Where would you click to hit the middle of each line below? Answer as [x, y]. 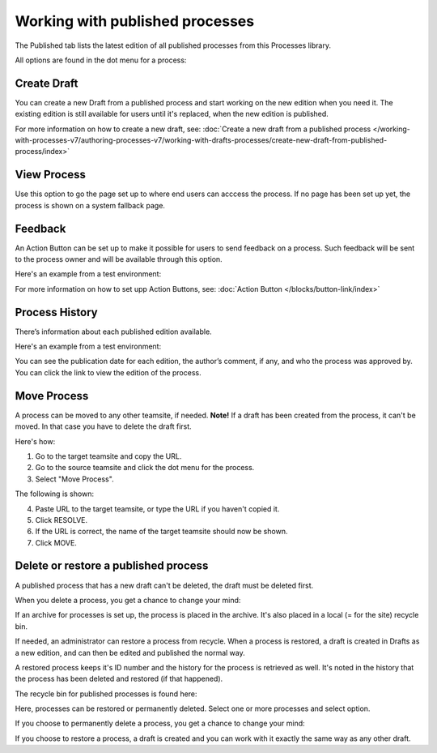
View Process [51, 175]
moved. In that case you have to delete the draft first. [103, 426]
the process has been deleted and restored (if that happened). [119, 679]
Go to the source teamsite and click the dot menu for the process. [145, 468]
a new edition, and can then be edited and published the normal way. [130, 652]
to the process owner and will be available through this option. [119, 259]
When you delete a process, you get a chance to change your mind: [128, 600]
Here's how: [35, 441]
